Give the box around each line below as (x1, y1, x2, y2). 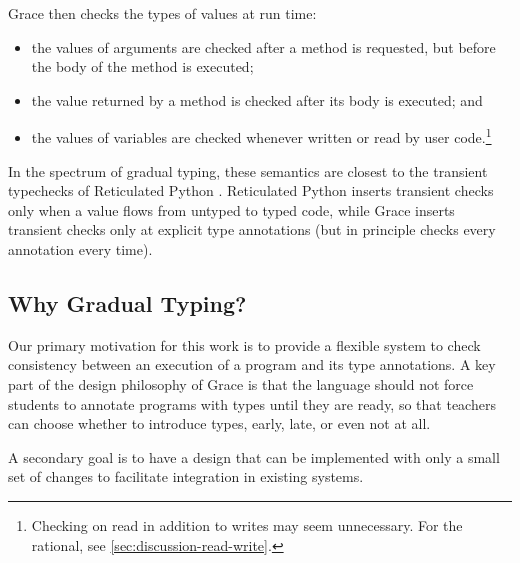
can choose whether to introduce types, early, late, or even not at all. (8, 413, 431, 434)
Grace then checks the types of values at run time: (8, 3, 317, 23)
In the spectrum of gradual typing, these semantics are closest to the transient (8, 160, 488, 181)
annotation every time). (8, 239, 153, 259)
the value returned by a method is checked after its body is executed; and (31, 89, 483, 110)
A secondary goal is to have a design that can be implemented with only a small (8, 446, 500, 467)
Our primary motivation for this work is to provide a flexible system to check (8, 334, 481, 355)
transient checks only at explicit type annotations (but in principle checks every (8, 219, 496, 240)
